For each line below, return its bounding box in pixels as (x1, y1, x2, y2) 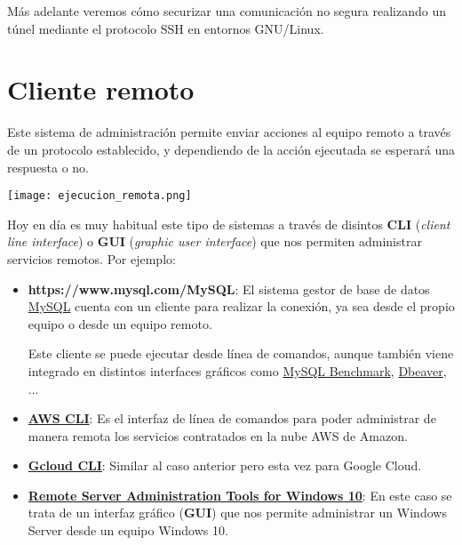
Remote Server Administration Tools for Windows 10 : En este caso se (28, 485, 452, 504)
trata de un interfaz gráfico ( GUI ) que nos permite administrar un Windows (28, 503, 447, 522)
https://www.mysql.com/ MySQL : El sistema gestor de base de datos (28, 279, 430, 298)
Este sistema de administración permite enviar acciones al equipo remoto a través (7, 123, 451, 141)
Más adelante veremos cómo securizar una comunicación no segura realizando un (7, 2, 446, 20)
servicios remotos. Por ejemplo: (7, 249, 176, 268)
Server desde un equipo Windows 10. (28, 521, 228, 540)
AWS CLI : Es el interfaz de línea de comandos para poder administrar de (28, 409, 436, 428)
